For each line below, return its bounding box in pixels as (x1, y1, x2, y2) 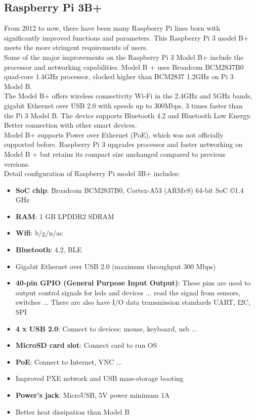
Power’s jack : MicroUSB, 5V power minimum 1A (15, 390, 170, 400)
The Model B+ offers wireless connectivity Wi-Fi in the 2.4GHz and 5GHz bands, (4, 91, 253, 101)
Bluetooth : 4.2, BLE (15, 244, 82, 255)
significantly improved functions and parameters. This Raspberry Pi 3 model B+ (4, 32, 249, 43)
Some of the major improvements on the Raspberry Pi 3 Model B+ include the (4, 51, 244, 62)
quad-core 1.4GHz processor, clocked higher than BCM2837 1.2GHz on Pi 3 (4, 71, 234, 82)
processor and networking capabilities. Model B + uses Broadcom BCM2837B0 (4, 61, 244, 72)
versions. (4, 158, 30, 169)
